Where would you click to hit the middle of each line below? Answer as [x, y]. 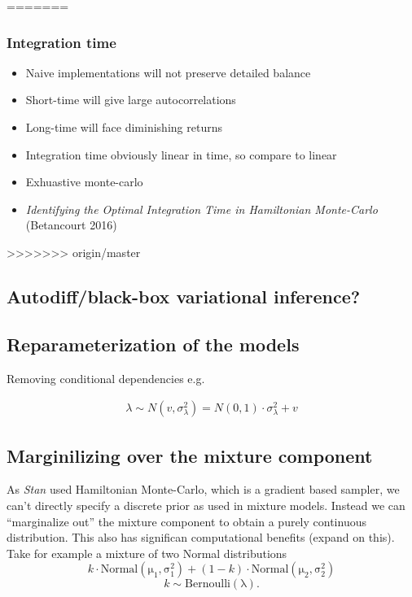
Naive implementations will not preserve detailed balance [168, 72]
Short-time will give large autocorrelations [131, 100]
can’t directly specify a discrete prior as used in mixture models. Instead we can [206, 505]
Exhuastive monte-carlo [84, 182]
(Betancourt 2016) [71, 225]
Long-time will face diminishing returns [124, 127]
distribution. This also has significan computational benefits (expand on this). [201, 537]
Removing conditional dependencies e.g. [106, 378]
